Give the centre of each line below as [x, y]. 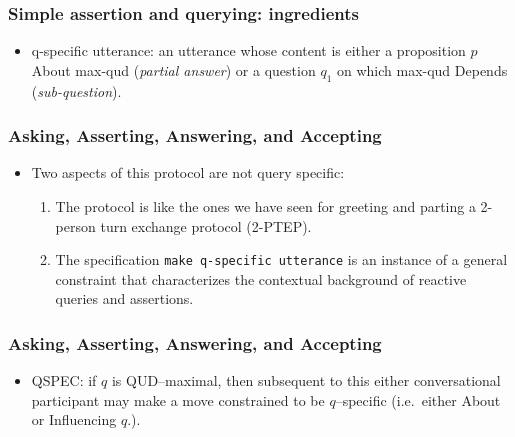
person [75, 225]
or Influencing [74, 419]
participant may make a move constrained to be [178, 399]
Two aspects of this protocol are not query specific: [188, 172]
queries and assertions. [124, 298]
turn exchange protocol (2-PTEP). [206, 225]
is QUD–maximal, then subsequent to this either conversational [306, 380]
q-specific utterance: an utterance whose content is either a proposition [248, 50]
